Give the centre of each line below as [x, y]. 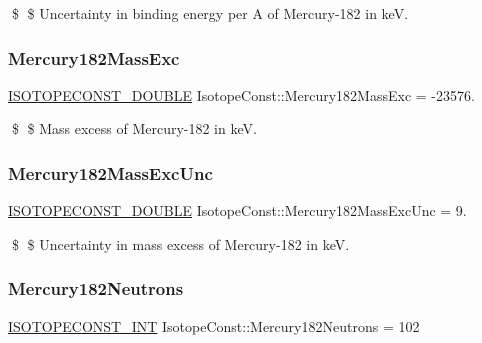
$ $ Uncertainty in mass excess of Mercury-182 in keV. [180, 243]
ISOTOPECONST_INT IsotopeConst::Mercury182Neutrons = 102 [214, 325]
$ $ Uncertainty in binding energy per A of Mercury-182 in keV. [210, 13]
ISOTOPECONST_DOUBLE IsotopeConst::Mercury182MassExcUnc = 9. [237, 210]
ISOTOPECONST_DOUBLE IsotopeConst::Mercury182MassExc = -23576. [241, 94]
